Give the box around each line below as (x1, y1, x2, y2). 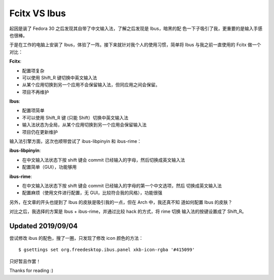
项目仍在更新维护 (22, 129, 58, 135)
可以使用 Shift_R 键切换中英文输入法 (22, 74, 97, 81)
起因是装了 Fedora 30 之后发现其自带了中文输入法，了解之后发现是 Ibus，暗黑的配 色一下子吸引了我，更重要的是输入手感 (9, 25, 263, 32)
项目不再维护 (22, 89, 49, 95)
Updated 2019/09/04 (9, 222, 78, 230)
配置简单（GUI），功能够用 (22, 164, 77, 170)
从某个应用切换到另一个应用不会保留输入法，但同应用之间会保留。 (22, 82, 160, 88)
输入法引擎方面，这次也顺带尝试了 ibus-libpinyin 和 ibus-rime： (9, 138, 142, 144)
